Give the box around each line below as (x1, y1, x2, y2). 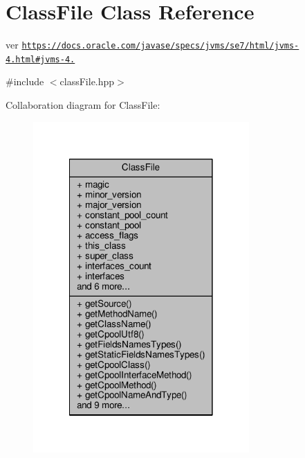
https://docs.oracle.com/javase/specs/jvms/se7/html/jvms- (21, 41, 299, 51)
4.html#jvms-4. (6, 54, 75, 64)
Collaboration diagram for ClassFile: (6, 98, 160, 112)
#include (6, 74, 44, 89)
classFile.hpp (59, 74, 115, 89)
